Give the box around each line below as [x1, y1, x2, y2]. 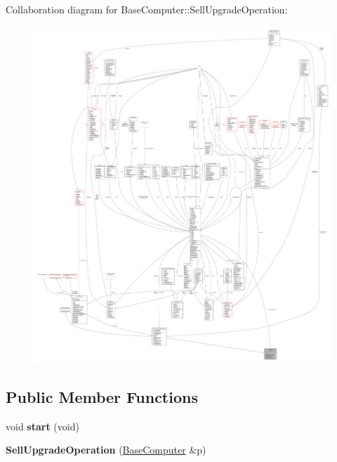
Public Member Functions [6, 385, 198, 407]
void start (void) [6, 418, 79, 433]
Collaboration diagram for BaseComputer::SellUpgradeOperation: [6, 2, 288, 16]
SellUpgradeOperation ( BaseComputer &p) [6, 442, 206, 457]
